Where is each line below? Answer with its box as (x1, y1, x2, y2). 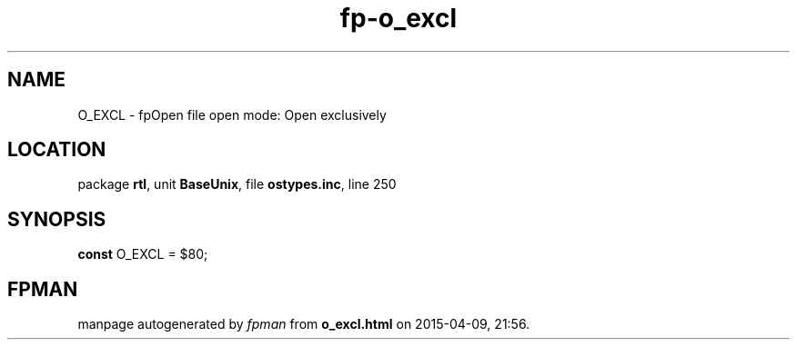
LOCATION (7, 138, 106, 162)
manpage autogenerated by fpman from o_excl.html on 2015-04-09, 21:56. (77, 316, 530, 332)
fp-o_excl (339, 3, 458, 34)
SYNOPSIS (7, 207, 106, 231)
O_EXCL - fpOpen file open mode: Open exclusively (77, 106, 387, 123)
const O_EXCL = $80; (77, 246, 208, 263)
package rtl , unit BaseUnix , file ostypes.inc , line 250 (77, 176, 397, 193)
